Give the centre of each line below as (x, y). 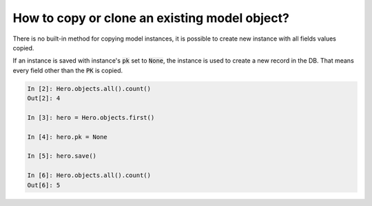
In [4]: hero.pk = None (68, 137)
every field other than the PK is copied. (68, 70)
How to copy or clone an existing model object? (151, 18)
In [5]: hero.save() (62, 156)
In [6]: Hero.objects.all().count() (89, 175)
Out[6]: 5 (44, 185)
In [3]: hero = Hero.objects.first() (91, 117)
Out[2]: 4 (44, 99)
